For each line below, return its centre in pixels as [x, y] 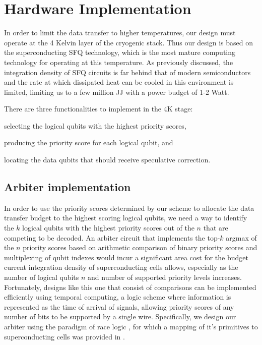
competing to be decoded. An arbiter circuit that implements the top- [112, 237]
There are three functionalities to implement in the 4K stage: [99, 109]
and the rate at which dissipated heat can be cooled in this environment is [119, 82]
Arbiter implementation [68, 187]
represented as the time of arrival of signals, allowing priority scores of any [119, 306]
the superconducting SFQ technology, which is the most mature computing [120, 52]
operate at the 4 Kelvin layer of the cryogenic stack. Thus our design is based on [129, 42]
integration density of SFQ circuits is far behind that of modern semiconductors [127, 72]
